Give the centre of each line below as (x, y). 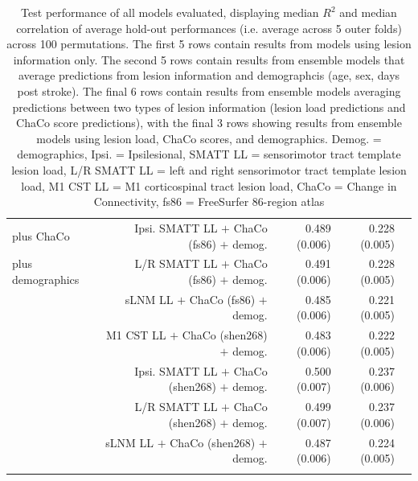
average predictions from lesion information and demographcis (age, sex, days (209, 75)
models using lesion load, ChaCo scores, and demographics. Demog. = (209, 138)
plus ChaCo (41, 235)
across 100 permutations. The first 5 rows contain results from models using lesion (209, 44)
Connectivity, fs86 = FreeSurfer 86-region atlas (209, 201)
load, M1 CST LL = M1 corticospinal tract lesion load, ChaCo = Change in (209, 185)
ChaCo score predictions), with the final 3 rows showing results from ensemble (209, 123)
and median (368, 12)
